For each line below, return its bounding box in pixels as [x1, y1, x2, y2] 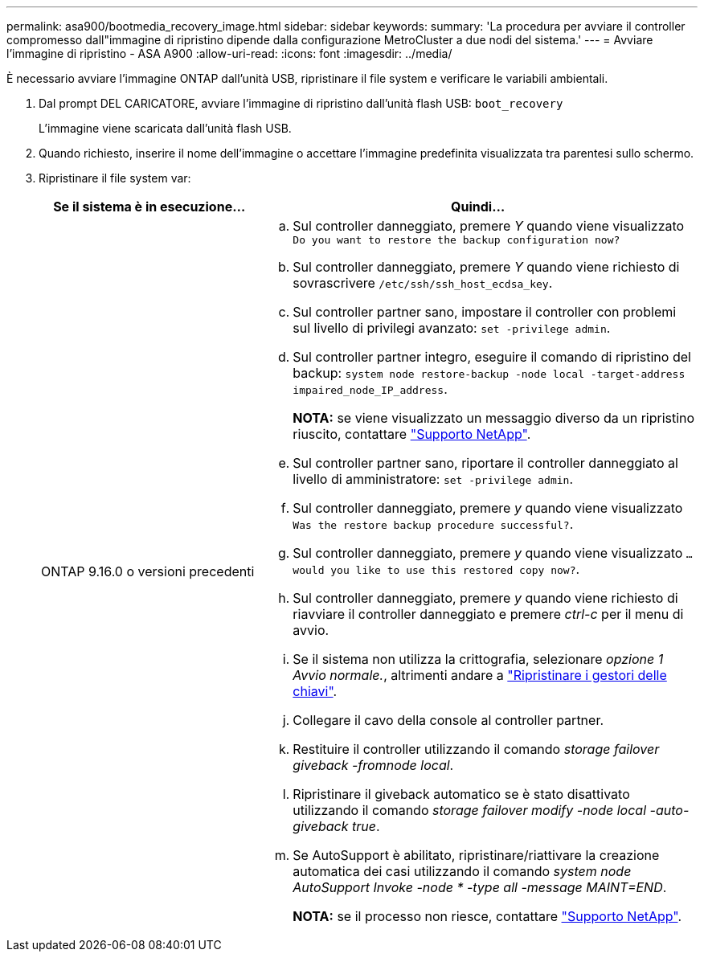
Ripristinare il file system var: [39, 171, 191, 185]
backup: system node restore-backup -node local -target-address [293, 365, 686, 381]
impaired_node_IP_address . [293, 381, 448, 397]
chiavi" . [293, 683, 338, 699]
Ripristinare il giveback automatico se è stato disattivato [293, 786, 630, 802]
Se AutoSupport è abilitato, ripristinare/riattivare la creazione [293, 847, 660, 863]
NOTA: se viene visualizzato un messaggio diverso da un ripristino [293, 410, 695, 426]
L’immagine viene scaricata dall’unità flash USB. [39, 121, 292, 135]
